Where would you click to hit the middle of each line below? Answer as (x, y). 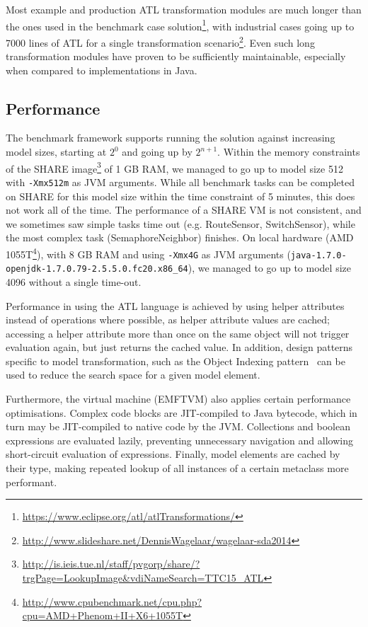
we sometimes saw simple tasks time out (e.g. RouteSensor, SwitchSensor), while (180, 223)
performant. (31, 482)
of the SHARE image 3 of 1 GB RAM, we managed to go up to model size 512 (174, 167)
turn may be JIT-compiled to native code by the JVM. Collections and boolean (178, 426)
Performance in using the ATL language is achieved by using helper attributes (175, 305)
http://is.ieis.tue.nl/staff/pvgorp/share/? (111, 564)
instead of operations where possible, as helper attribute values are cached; (168, 320)
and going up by (157, 152)
